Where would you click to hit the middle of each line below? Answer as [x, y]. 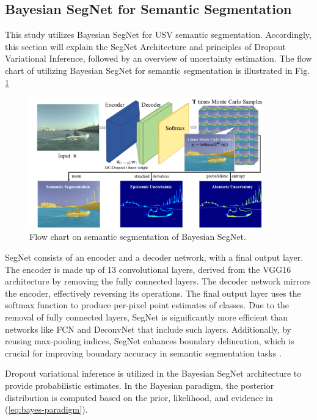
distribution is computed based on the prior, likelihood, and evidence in [139, 397]
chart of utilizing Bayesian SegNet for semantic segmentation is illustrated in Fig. [158, 70]
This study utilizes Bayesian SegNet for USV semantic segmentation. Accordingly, [158, 34]
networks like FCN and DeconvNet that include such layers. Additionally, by [148, 329]
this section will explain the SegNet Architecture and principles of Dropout [145, 46]
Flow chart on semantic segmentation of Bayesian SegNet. [138, 237]
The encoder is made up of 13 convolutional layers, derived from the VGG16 [148, 269]
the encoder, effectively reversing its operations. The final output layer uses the [153, 293]
